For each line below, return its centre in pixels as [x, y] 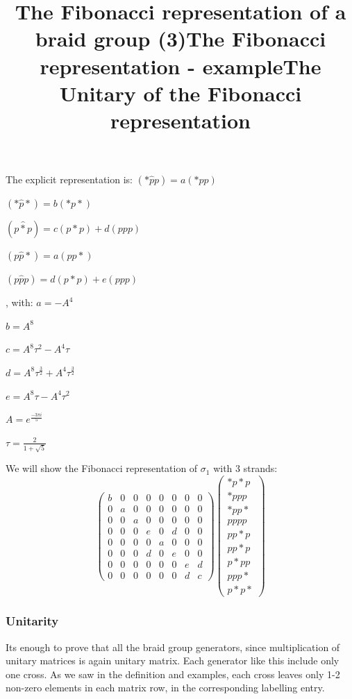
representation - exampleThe [181, 66]
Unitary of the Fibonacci [181, 93]
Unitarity [32, 621]
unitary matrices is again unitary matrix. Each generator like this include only [173, 660]
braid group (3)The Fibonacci [181, 39]
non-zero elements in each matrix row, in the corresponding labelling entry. [165, 688]
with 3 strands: [245, 468]
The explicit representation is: [69, 179]
